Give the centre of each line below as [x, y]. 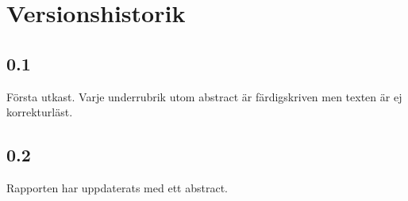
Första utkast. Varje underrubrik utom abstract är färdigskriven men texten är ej [204, 96]
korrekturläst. [40, 112]
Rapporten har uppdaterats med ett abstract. [117, 187]
